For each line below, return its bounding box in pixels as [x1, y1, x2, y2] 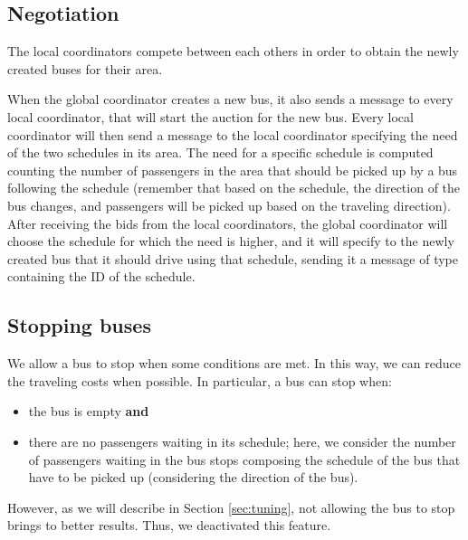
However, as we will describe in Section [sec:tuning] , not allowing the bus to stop [7, 497, 455, 516]
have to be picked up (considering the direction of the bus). [28, 468, 358, 487]
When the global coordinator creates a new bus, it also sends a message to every [7, 90, 454, 109]
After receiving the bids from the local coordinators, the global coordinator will [7, 213, 448, 232]
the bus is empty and [28, 402, 149, 421]
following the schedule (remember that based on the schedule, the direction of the [7, 178, 461, 197]
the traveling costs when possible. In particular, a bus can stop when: [7, 371, 392, 390]
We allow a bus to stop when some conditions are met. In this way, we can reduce [7, 354, 461, 373]
